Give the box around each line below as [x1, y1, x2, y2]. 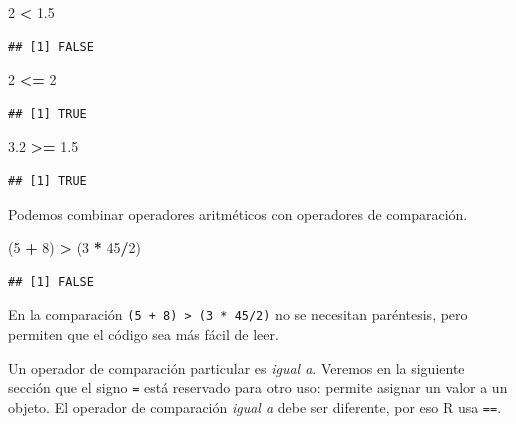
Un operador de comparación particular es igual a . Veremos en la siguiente [8, 357, 465, 378]
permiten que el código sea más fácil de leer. [8, 324, 279, 344]
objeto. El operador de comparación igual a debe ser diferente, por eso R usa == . [8, 396, 502, 417]
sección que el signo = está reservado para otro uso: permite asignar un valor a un [8, 377, 508, 398]
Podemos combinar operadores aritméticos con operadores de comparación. [8, 203, 468, 224]
